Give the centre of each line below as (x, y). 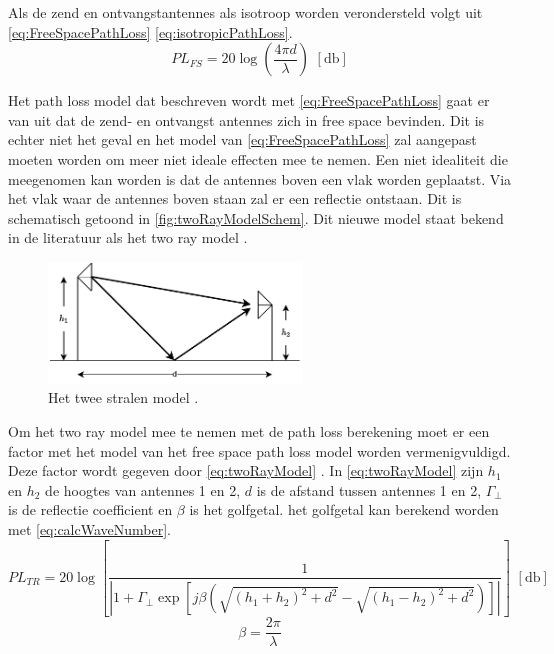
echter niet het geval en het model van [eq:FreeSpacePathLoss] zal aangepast (242, 139)
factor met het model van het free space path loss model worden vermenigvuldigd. (259, 450)
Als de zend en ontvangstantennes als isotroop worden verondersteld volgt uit (245, 12)
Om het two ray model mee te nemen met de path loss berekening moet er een (249, 430)
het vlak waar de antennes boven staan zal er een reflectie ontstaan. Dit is (235, 198)
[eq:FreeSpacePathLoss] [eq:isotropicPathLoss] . (150, 31)
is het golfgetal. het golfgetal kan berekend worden (344, 509)
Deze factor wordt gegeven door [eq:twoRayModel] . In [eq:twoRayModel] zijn (246, 470)
